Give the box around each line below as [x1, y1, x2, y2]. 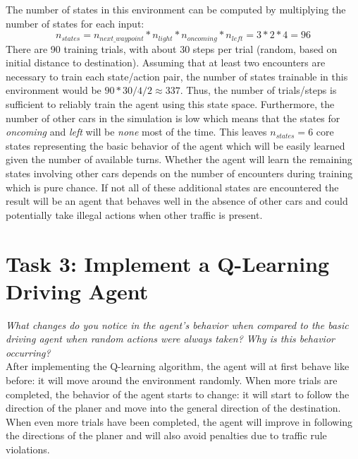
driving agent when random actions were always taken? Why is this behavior [6, 331, 335, 346]
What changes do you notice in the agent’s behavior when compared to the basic [6, 317, 349, 332]
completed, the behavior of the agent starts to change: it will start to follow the [6, 386, 350, 401]
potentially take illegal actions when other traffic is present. [6, 207, 263, 222]
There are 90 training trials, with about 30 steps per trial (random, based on [6, 41, 338, 56]
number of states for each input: [6, 16, 144, 30]
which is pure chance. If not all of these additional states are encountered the [6, 179, 339, 194]
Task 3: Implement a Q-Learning [6, 249, 330, 278]
